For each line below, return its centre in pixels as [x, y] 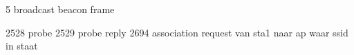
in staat [22, 46]
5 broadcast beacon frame [60, 9]
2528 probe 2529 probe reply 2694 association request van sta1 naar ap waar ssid [177, 32]
